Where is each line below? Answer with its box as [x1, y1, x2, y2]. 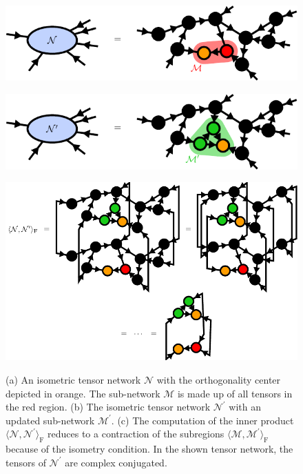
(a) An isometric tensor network [6, 373, 141, 387]
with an [229, 399, 261, 414]
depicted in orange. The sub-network [6, 386, 160, 400]
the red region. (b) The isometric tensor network [6, 399, 211, 414]
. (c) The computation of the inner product [111, 413, 294, 427]
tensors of [6, 455, 46, 469]
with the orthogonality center [156, 373, 281, 387]
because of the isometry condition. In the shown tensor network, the [6, 442, 293, 456]
